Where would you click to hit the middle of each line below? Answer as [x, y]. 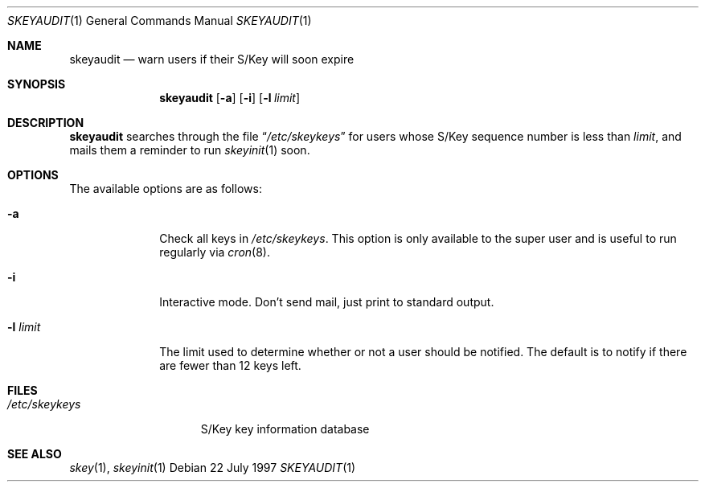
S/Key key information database [285, 429]
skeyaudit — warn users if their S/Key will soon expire [212, 59]
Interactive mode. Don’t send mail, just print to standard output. [327, 302]
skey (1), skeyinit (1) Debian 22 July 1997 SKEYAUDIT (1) [213, 467]
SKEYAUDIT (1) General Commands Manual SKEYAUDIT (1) [160, 21]
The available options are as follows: [166, 189]
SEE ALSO [35, 454]
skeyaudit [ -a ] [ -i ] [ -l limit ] [230, 98]
